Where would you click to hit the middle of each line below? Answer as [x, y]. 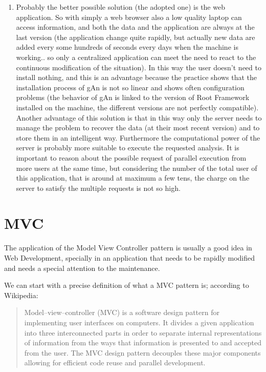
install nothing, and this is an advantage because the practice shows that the [137, 77]
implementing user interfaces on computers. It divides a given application [139, 322]
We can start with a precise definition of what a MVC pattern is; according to [127, 285]
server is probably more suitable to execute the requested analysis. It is [128, 148]
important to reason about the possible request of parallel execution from [131, 157]
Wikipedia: [21, 295]
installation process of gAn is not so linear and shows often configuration [130, 87]
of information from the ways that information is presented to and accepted [143, 342]
